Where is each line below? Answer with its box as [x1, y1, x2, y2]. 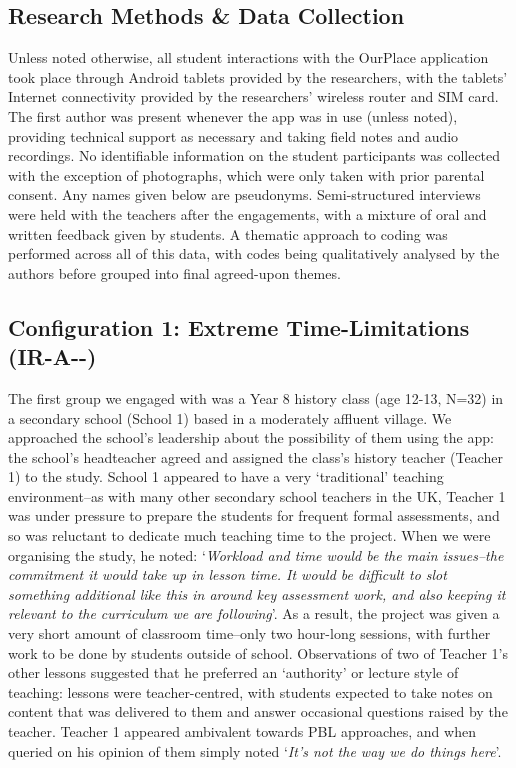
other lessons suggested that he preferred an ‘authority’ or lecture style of [8, 662, 459, 683]
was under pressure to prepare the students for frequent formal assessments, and [8, 505, 500, 526]
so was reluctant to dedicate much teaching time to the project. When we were [8, 525, 491, 546]
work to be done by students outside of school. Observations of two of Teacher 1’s [8, 642, 508, 663]
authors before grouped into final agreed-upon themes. [8, 262, 341, 283]
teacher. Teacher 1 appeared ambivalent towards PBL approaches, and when [8, 721, 476, 742]
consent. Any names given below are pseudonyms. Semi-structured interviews [8, 184, 481, 205]
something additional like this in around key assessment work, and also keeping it [8, 583, 506, 604]
